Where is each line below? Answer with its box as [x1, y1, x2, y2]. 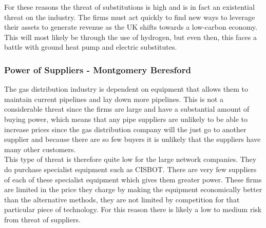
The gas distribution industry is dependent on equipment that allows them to [4, 84, 248, 94]
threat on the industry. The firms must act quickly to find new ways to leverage [4, 11, 255, 22]
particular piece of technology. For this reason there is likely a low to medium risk [4, 204, 262, 215]
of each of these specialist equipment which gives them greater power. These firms [4, 174, 262, 184]
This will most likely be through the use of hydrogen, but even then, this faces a [4, 31, 257, 42]
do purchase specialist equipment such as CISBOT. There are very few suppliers [4, 163, 257, 174]
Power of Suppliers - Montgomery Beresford [4, 63, 191, 76]
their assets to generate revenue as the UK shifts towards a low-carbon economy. [4, 22, 257, 32]
